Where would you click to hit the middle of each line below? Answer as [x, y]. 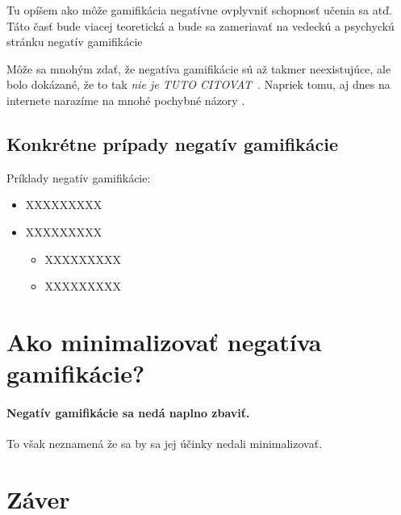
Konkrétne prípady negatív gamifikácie [173, 143]
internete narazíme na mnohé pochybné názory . [126, 100]
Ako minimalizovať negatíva [164, 341]
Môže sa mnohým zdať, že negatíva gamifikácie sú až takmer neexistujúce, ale [199, 68]
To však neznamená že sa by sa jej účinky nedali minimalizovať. [165, 444]
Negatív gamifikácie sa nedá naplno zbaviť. [128, 412]
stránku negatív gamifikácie [75, 42]
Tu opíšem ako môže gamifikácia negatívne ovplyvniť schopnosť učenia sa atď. [199, 10]
